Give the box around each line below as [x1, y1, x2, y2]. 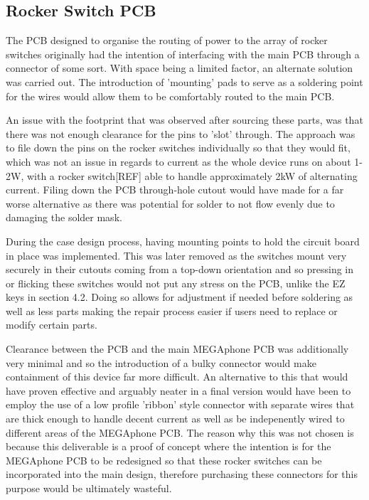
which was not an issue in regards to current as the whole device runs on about [6, 154, 351, 169]
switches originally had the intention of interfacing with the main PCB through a [6, 46, 360, 61]
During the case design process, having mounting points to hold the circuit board [6, 233, 360, 248]
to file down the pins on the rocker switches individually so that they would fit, [6, 140, 351, 155]
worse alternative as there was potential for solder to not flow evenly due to [6, 196, 335, 211]
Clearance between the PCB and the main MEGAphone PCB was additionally [6, 341, 349, 356]
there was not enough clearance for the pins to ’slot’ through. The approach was [6, 126, 355, 141]
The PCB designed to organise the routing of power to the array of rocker [6, 33, 328, 48]
